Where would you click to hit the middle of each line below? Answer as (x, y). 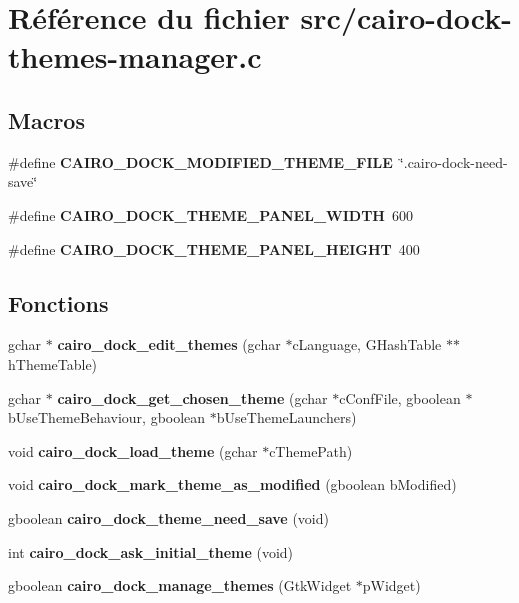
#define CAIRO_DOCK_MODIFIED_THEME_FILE (200, 161)
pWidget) (391, 585)
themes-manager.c (135, 56)
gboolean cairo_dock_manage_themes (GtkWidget (180, 585)
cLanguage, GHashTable (367, 344)
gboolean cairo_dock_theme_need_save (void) (168, 517)
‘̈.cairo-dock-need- (453, 161)
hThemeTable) (53, 363)
